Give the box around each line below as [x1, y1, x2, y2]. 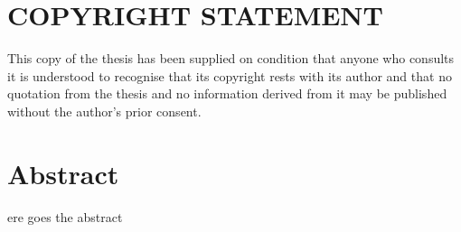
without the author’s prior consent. [7, 101, 202, 120]
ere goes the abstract [7, 207, 123, 226]
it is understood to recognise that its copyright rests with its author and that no [7, 66, 452, 85]
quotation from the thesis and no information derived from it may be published [7, 84, 447, 103]
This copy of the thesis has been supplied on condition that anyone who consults [7, 49, 455, 68]
